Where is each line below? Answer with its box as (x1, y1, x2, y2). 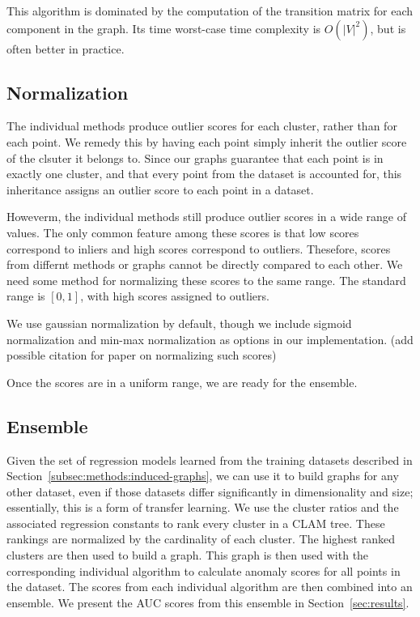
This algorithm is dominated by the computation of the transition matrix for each (6, 2, 414, 19)
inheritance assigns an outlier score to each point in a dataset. (6, 181, 314, 198)
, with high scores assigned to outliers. (80, 287, 269, 304)
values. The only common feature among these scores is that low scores (6, 223, 359, 240)
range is (6, 287, 45, 304)
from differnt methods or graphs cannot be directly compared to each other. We (6, 256, 403, 273)
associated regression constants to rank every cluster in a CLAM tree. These (6, 514, 385, 531)
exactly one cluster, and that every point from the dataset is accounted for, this (6, 165, 402, 182)
